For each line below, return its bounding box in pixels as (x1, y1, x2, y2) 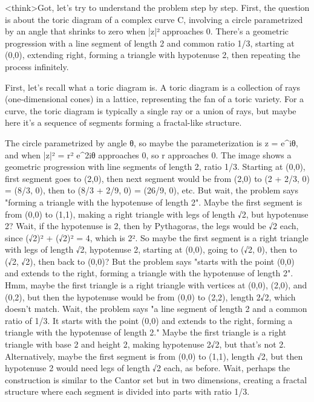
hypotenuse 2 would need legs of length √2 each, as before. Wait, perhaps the (5, 361, 290, 374)
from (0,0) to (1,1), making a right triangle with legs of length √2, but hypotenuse (5, 207, 309, 220)
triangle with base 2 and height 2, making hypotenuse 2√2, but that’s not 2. (5, 338, 286, 351)
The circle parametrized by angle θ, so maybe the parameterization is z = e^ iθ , (5, 136, 298, 149)
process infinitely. (5, 60, 69, 73)
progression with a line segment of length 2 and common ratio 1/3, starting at (5, 36, 295, 49)
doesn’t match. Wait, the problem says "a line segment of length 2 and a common (5, 302, 307, 315)
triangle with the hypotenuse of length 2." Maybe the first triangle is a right (5, 326, 287, 339)
